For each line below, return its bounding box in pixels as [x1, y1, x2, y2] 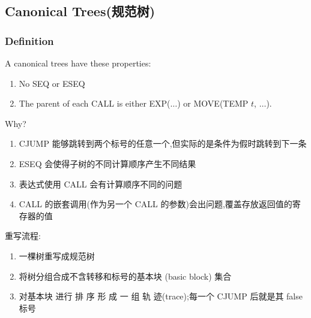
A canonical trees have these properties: [5, 57, 151, 69]
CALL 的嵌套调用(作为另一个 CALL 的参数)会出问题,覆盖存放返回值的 [19, 198, 292, 210]
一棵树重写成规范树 [19, 249, 95, 262]
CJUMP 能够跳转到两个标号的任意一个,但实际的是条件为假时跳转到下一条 [19, 137, 307, 150]
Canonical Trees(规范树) [5, 2, 155, 20]
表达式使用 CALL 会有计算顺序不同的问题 [19, 177, 183, 190]
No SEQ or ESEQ [19, 77, 85, 89]
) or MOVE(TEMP [177, 97, 249, 110]
